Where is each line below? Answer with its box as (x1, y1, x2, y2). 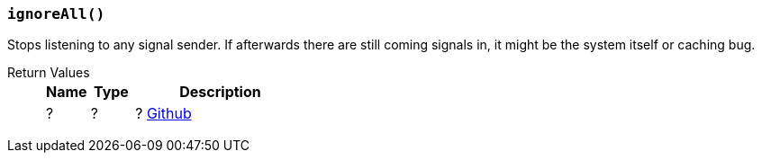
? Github (135, 104, 192, 123)
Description (179, 83, 261, 102)
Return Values (7, 65, 90, 81)
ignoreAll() (7, 5, 105, 22)
